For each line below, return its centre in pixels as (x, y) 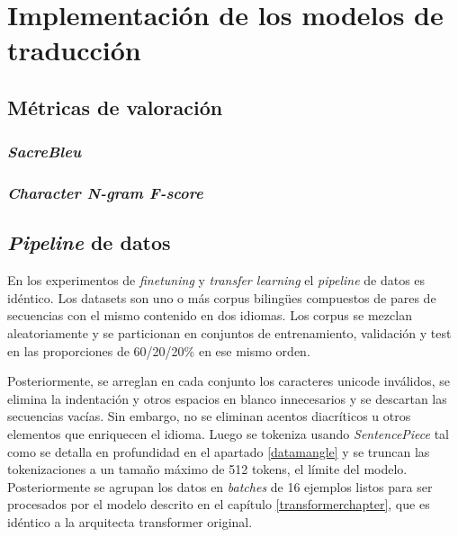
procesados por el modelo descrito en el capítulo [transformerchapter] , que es (219, 504)
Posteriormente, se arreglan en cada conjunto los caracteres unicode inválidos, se (229, 381)
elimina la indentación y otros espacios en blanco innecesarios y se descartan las (227, 398)
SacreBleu (45, 152)
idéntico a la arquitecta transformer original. (130, 521)
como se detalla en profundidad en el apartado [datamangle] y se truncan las (219, 451)
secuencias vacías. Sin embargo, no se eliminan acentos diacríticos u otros (209, 416)
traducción (74, 50)
